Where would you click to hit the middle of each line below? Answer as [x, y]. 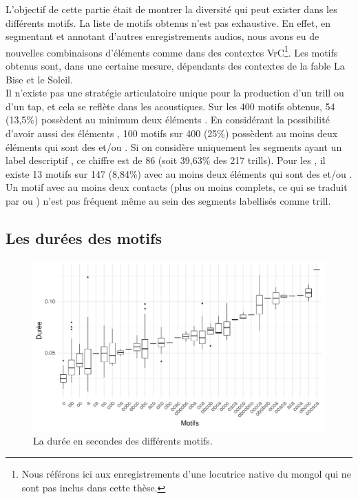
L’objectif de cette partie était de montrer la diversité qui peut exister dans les [171, 9]
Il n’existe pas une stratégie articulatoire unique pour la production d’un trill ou [175, 93]
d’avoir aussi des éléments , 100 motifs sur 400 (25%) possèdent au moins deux [172, 133]
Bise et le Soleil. [39, 79]
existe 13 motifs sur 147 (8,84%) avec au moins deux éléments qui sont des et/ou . [179, 173]
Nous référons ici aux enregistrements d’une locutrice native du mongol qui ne [186, 474]
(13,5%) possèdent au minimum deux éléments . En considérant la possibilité [168, 120]
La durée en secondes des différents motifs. [123, 440]
